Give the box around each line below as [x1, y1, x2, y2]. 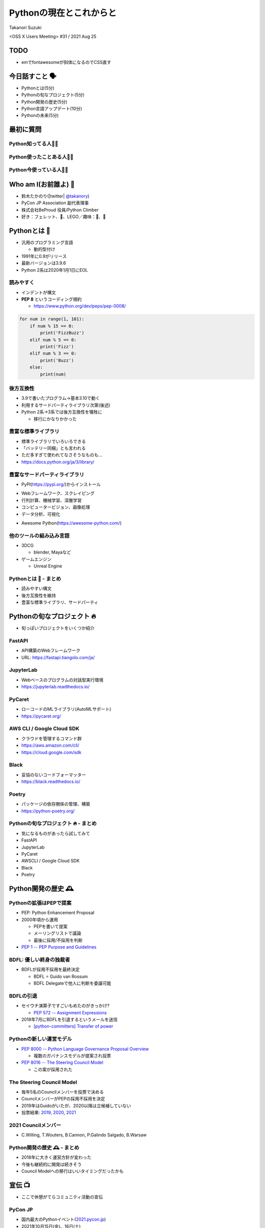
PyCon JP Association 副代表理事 [21, 200, 89, 206]
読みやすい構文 [21, 586, 52, 591]
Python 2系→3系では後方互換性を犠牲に [21, 409, 103, 415]
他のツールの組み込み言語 [9, 532, 70, 539]
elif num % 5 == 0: [29, 337, 77, 342]
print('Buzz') [40, 358, 74, 363]
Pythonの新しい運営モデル [9, 1035, 72, 1042]
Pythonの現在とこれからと [9, 7, 117, 18]
